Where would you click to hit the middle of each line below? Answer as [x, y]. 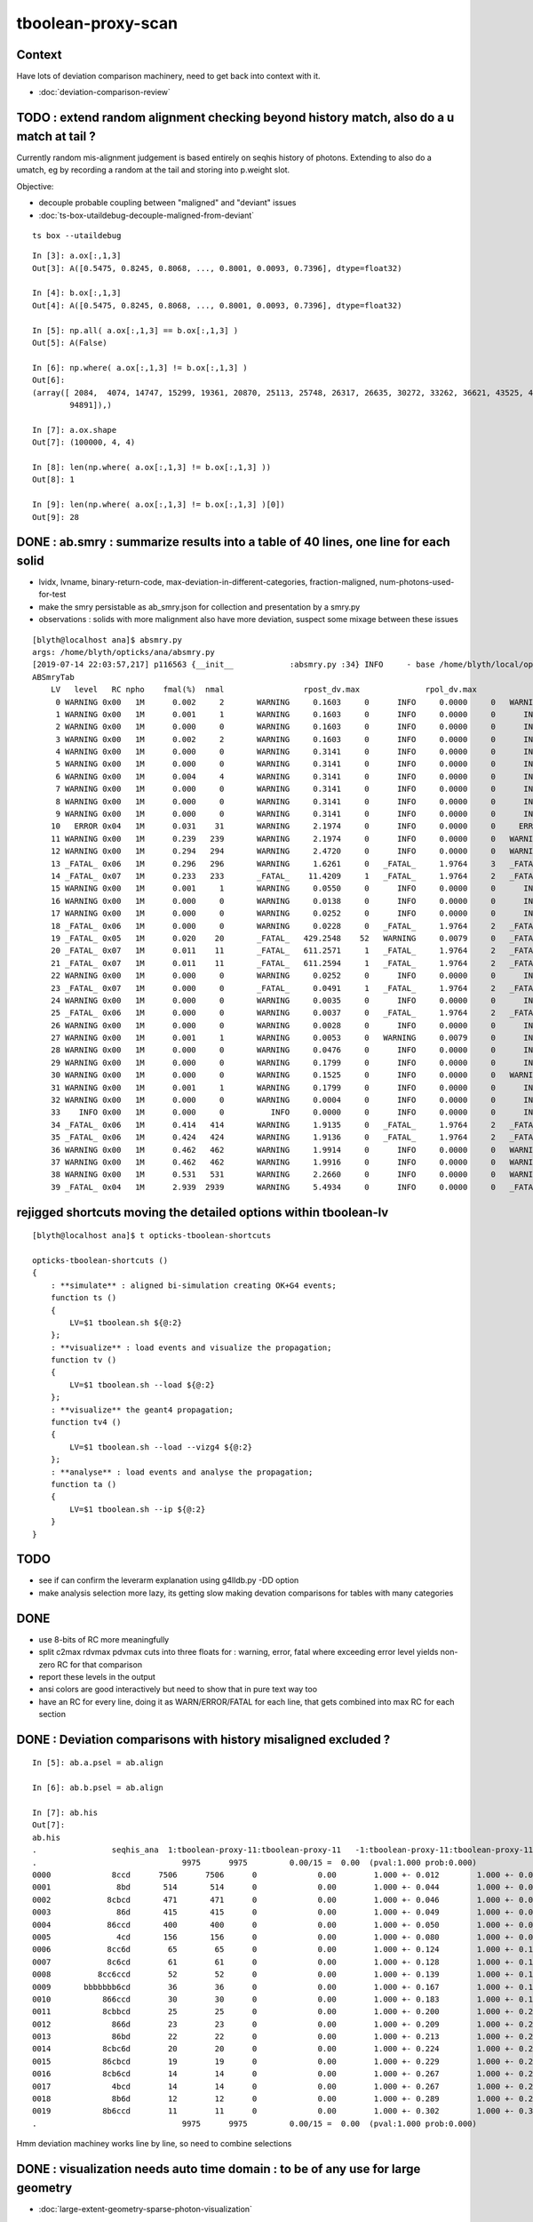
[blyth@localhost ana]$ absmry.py [107, 639]
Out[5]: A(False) [70, 343]
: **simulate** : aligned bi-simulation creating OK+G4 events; [193, 1285]
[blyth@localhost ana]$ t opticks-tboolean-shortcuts [151, 1236]
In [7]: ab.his [65, 1813]
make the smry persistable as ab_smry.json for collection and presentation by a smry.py [199, 607]
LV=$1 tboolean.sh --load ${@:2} [142, 1385]
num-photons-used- [417, 582]
